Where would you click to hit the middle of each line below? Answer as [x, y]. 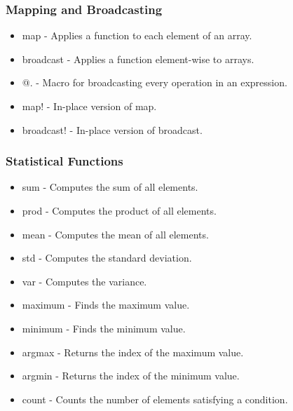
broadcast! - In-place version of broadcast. [112, 129]
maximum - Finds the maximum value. [106, 305]
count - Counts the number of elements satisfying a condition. [155, 399]
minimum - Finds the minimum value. [104, 328]
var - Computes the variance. [84, 281]
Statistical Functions [64, 161]
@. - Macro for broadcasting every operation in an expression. [155, 82]
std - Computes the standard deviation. [107, 258]
